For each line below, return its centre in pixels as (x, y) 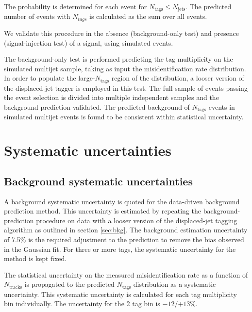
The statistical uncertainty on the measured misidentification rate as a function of (126, 274)
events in (222, 107)
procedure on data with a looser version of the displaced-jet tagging (137, 220)
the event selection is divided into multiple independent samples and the (111, 97)
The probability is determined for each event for (76, 6)
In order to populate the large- (50, 78)
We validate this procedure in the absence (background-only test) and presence (121, 33)
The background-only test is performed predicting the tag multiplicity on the (118, 59)
